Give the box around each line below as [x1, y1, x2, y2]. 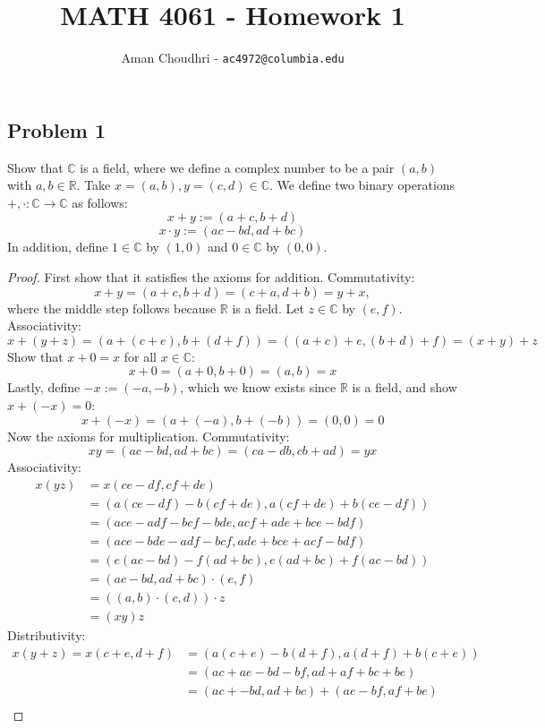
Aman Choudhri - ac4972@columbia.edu [121, 48, 345, 67]
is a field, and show [352, 378, 457, 397]
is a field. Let [232, 298, 304, 317]
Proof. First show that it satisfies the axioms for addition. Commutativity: [7, 267, 415, 286]
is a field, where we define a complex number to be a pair [80, 158, 395, 176]
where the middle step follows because [7, 298, 217, 317]
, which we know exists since [180, 378, 336, 397]
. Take [76, 176, 111, 194]
